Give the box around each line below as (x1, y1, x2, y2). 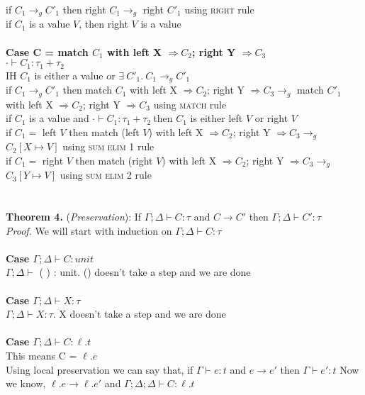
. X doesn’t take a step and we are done (52, 306, 226, 321)
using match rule (153, 96, 227, 111)
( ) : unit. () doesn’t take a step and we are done (39, 265, 251, 279)
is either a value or (34, 67, 116, 82)
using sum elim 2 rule (60, 167, 152, 182)
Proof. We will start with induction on (6, 223, 172, 238)
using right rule (184, 2, 254, 16)
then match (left (69, 124, 140, 139)
